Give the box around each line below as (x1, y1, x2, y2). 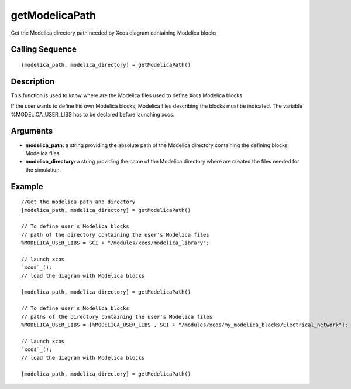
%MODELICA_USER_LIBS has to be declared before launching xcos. (11, 111, 175, 118)
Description (11, 76, 55, 86)
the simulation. (25, 166, 61, 173)
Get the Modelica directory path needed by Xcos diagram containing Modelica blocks (11, 29, 217, 36)
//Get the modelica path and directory (21, 199, 136, 205)
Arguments (11, 126, 53, 136)
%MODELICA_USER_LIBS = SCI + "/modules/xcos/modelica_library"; (21, 240, 210, 246)
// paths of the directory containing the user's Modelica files (21, 313, 213, 320)
